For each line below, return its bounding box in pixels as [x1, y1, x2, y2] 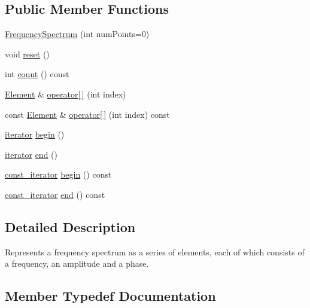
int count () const [5, 68, 69, 80]
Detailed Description [5, 217, 136, 236]
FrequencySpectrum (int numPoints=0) [5, 28, 150, 40]
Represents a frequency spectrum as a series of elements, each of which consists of [5, 245, 305, 258]
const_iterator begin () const [5, 168, 112, 181]
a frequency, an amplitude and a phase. [5, 257, 149, 270]
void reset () [5, 47, 50, 60]
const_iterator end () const [5, 188, 105, 200]
